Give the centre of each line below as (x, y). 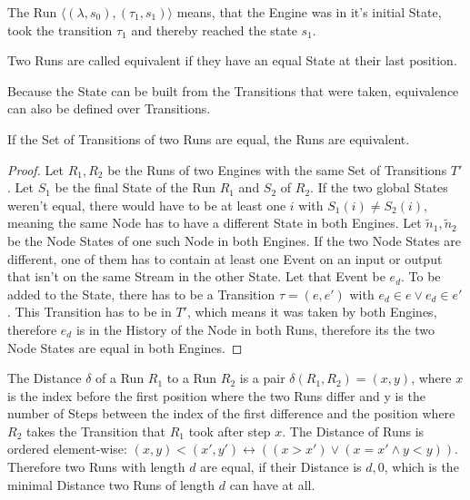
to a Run (192, 378)
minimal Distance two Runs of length (111, 484)
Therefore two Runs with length (96, 467)
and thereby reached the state (214, 29)
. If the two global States (379, 187)
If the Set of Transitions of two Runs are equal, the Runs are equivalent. (209, 138)
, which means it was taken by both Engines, (312, 312)
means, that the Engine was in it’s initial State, (309, 12)
